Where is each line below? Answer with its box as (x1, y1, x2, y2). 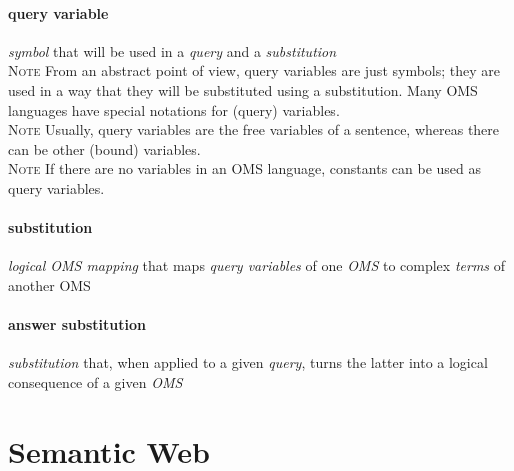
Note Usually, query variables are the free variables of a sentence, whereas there (8, 119, 500, 140)
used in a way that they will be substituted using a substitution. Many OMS (8, 79, 478, 100)
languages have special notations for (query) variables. (8, 99, 340, 120)
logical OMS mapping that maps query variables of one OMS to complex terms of (8, 255, 506, 276)
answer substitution (8, 314, 146, 335)
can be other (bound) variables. (8, 138, 201, 159)
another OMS (8, 274, 91, 295)
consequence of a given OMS (8, 371, 183, 392)
